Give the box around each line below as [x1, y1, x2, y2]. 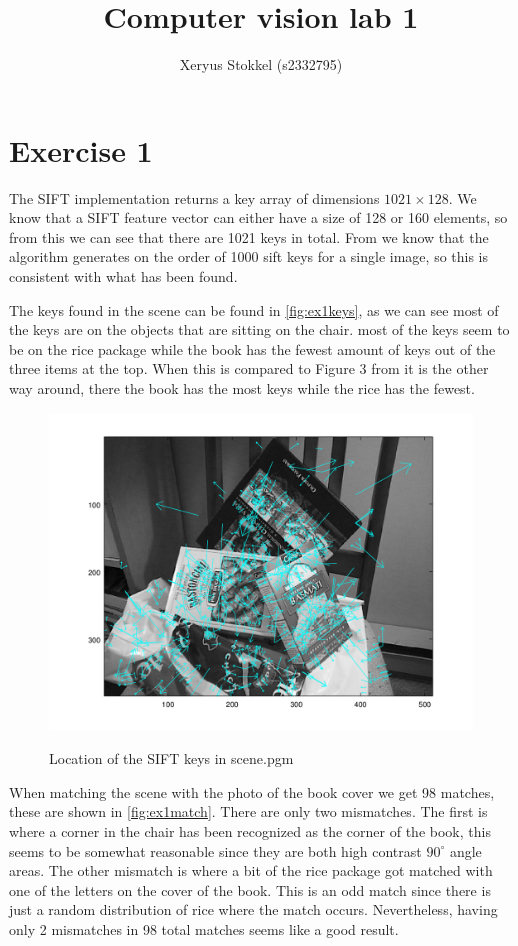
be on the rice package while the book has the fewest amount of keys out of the [9, 338, 496, 359]
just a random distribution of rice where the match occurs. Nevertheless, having [9, 899, 498, 920]
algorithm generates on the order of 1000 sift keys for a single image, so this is [9, 246, 489, 267]
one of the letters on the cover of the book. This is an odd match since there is [9, 879, 491, 900]
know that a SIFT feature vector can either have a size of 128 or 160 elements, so [9, 207, 508, 228]
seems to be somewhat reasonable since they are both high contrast [9, 840, 422, 861]
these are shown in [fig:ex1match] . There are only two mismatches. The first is [9, 801, 488, 822]
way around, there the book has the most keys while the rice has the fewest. [9, 378, 475, 398]
